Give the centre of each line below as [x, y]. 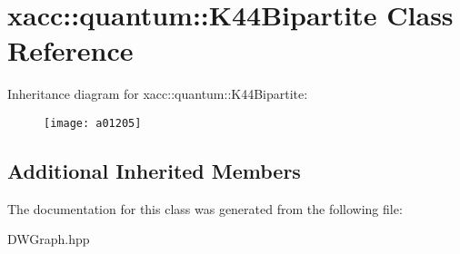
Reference [70, 50]
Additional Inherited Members [154, 170]
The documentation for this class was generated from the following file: [205, 208]
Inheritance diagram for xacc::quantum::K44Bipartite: [158, 94]
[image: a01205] [93, 123]
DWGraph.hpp [49, 239]
